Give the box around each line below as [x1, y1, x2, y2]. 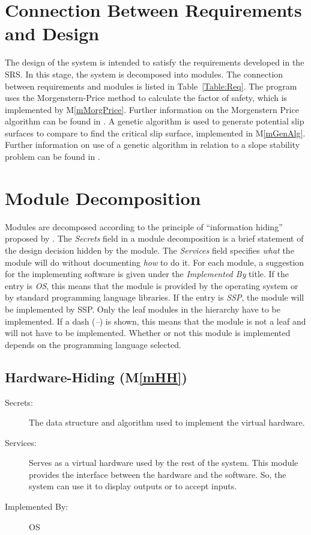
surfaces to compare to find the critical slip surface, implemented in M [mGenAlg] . [5, 126, 306, 139]
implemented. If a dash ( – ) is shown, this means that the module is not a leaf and [5, 314, 306, 327]
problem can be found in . [5, 150, 100, 163]
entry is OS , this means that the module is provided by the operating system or [5, 279, 298, 292]
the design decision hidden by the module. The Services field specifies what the [5, 243, 294, 256]
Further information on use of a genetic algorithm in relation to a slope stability [5, 138, 300, 151]
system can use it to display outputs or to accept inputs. [29, 480, 237, 492]
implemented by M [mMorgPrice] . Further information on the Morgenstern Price [5, 103, 299, 115]
